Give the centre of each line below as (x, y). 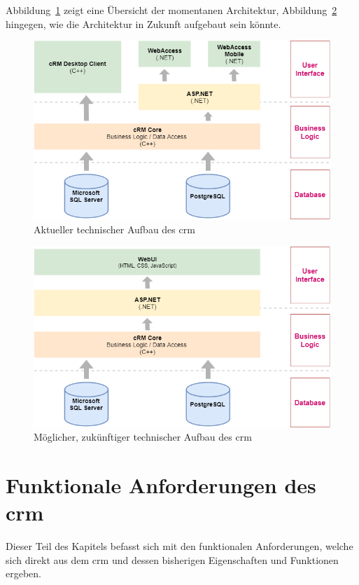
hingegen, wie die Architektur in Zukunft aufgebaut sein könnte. (143, 23)
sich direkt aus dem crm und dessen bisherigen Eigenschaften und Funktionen (172, 559)
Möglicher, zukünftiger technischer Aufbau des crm (143, 437)
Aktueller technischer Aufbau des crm (114, 229)
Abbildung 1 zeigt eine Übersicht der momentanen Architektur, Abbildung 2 (171, 10)
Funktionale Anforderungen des (161, 485)
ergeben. (23, 573)
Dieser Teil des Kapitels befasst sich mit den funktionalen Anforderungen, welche (179, 546)
